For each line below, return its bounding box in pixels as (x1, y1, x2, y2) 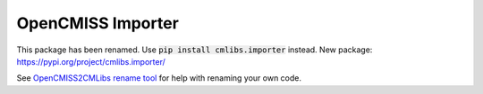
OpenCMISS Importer (16, 13, 179, 33)
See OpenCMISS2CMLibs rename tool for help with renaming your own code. (16, 73, 302, 83)
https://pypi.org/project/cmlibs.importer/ (16, 56, 165, 67)
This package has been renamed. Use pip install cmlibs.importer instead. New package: (16, 44, 373, 55)
